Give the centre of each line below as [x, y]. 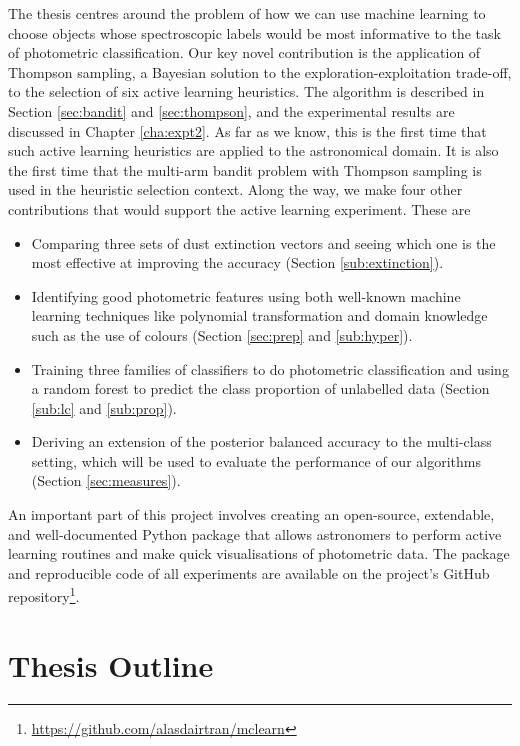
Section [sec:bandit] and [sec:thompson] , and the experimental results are [231, 110]
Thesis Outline [111, 664]
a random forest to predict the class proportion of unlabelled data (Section [260, 388]
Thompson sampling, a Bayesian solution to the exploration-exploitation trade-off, [260, 71]
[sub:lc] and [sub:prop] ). [104, 407]
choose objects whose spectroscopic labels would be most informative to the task [254, 32]
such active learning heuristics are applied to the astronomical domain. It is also [253, 150]
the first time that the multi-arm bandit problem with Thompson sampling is [245, 169]
